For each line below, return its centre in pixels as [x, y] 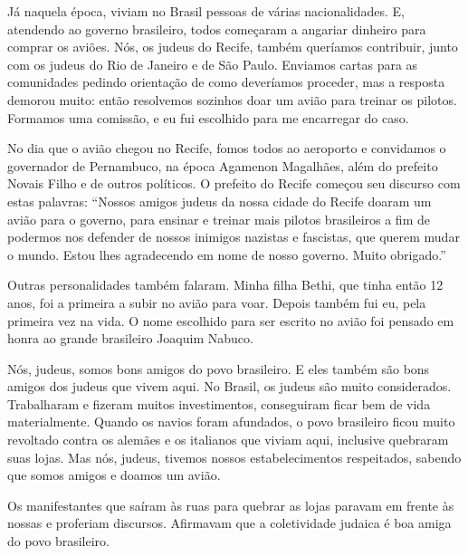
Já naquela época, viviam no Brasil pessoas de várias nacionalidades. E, [206, 11]
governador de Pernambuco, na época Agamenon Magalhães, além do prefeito [223, 165]
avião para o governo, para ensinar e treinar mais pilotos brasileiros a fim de [219, 219]
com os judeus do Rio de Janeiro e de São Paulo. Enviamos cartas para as [213, 64]
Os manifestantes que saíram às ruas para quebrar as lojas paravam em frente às [231, 505]
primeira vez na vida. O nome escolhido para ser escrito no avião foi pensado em [231, 320]
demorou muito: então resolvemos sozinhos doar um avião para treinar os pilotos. [232, 99]
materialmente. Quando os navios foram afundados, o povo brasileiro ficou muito [231, 422]
